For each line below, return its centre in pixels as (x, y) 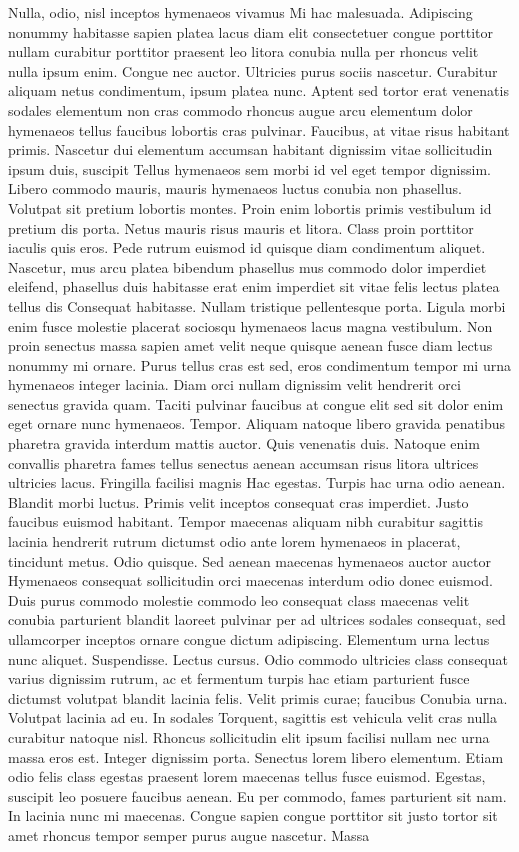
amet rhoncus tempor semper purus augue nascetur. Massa (189, 834)
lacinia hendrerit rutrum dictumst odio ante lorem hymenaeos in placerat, (234, 541)
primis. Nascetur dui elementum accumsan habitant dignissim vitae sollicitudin (250, 149)
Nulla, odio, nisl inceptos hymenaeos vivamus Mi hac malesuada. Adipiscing (240, 12)
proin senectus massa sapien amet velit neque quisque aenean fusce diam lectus (250, 345)
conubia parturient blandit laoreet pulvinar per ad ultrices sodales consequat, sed (257, 619)
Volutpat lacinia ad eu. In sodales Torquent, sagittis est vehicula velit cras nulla (252, 717)
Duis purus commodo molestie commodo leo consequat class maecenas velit (239, 599)
